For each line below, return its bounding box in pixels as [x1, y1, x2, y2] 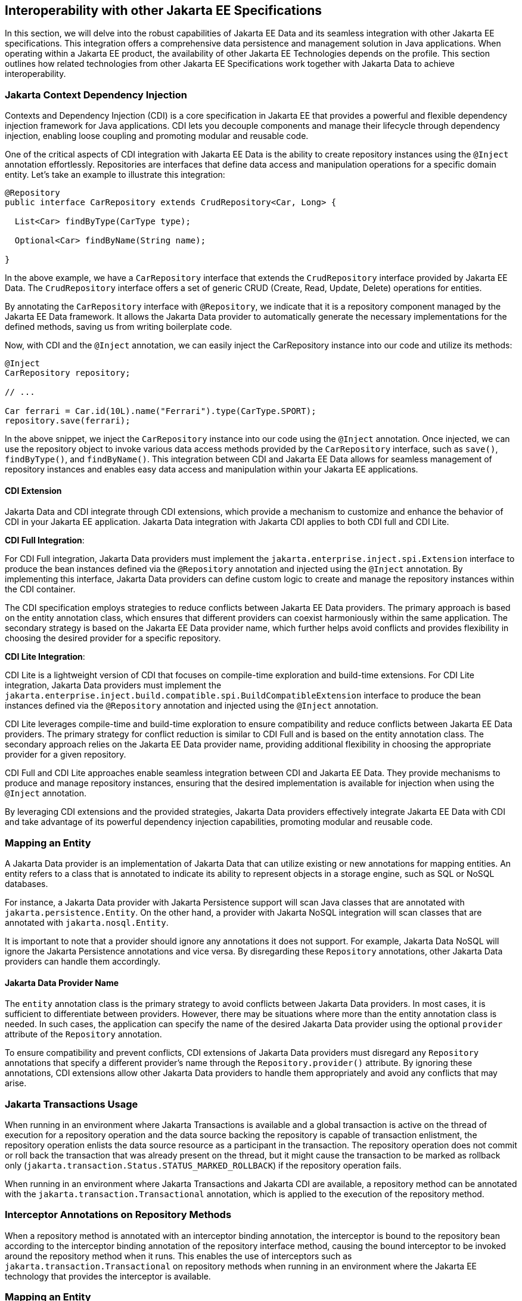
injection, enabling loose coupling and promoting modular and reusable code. [5, 131, 309, 141]
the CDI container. [5, 584, 76, 595]
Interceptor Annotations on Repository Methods [5, 1209, 232, 1221]
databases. [5, 879, 48, 889]
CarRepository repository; [5, 368, 130, 378]
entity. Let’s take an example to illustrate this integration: [5, 169, 225, 180]
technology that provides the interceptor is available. [5, 1271, 211, 1281]
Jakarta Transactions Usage [5, 1098, 138, 1110]
